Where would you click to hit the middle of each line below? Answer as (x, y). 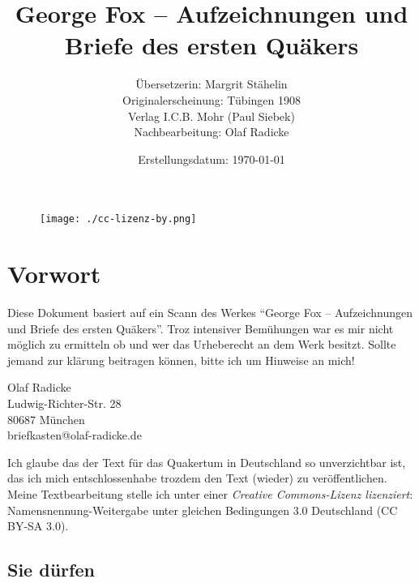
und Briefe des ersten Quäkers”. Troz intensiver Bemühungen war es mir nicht (201, 328)
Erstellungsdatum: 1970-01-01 (212, 159)
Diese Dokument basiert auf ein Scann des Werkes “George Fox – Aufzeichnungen (210, 313)
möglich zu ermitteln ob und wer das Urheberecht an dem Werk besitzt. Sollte (202, 344)
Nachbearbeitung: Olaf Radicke (212, 132)
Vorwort (54, 274)
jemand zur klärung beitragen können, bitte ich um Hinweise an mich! (181, 360)
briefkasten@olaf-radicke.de (75, 435)
